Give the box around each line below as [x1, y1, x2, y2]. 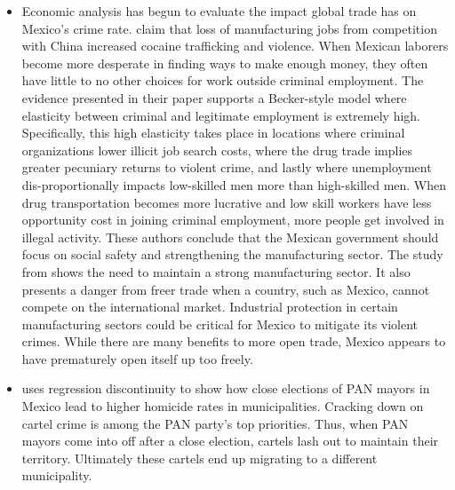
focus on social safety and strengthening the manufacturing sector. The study [21, 245, 443, 264]
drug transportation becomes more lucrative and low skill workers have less [21, 193, 432, 211]
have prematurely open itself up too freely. [21, 349, 253, 367]
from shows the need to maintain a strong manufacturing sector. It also [21, 262, 411, 281]
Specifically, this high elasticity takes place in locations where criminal [21, 123, 405, 142]
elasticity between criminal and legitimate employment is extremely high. [21, 106, 420, 124]
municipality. [21, 466, 92, 485]
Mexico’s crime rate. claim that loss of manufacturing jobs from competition [21, 19, 437, 37]
